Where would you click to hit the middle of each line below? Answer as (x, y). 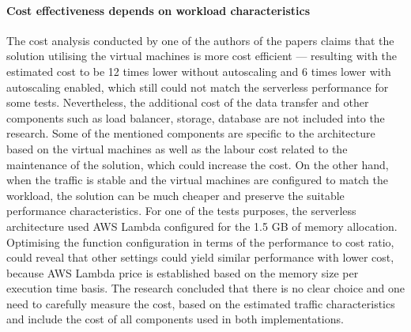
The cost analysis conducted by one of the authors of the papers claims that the (200, 40)
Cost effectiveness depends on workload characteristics (158, 10)
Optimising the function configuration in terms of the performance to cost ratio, (200, 241)
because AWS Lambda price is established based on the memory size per (183, 272)
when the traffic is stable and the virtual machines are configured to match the (197, 180)
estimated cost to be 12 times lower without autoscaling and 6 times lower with (199, 71)
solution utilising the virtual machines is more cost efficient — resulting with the (202, 56)
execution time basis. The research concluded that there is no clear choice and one (206, 288)
